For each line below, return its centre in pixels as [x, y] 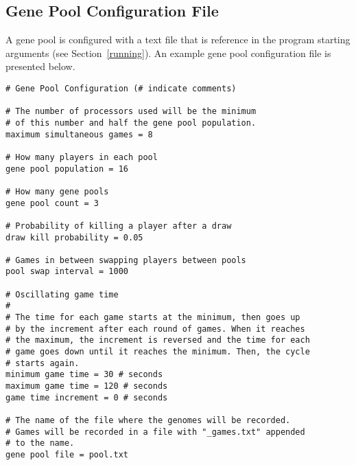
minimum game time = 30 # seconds [84, 375]
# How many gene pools [57, 191]
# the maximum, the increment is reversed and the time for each [158, 340]
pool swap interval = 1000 [67, 272]
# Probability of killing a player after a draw [119, 226]
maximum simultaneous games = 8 [79, 134]
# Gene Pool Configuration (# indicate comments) [121, 88]
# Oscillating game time [62, 294]
